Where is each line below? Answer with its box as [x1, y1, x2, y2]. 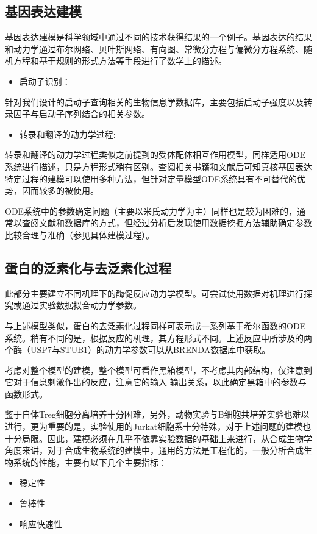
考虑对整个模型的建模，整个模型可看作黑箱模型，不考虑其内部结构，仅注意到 [5, 363, 312, 376]
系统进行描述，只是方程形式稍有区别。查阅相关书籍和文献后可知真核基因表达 [5, 160, 312, 173]
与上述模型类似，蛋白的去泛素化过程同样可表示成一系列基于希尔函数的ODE [5, 319, 306, 332]
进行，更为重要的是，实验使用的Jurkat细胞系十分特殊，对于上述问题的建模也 [5, 420, 312, 433]
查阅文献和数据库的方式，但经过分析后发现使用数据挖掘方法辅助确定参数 [21, 216, 312, 229]
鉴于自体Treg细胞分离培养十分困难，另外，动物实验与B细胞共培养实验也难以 [5, 408, 310, 421]
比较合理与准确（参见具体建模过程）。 [5, 228, 154, 241]
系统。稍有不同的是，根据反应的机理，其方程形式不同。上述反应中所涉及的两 [5, 331, 312, 344]
